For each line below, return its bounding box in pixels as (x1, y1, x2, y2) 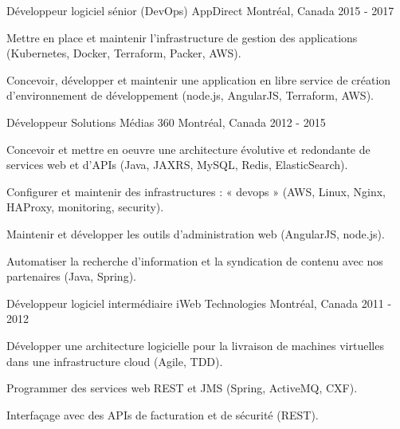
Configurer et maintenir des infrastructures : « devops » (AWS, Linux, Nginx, (6, 183, 386, 199)
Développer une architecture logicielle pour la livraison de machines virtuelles (6, 337, 384, 353)
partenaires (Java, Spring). (6, 268, 136, 285)
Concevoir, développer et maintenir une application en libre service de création (6, 71, 391, 88)
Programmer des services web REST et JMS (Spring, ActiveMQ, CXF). (6, 380, 358, 396)
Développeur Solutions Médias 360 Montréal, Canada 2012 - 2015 (6, 113, 326, 130)
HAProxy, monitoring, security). (6, 199, 164, 215)
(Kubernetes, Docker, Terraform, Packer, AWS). (6, 45, 241, 61)
